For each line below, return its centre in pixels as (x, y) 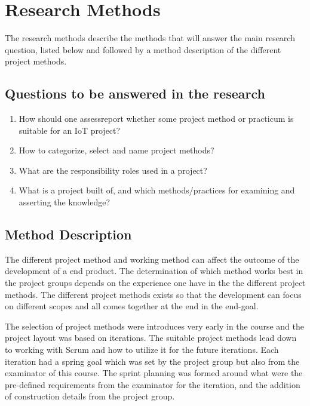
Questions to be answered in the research (135, 93)
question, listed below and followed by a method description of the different (143, 49)
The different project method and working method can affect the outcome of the (152, 259)
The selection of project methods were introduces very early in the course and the (155, 326)
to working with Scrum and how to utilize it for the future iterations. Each (142, 350)
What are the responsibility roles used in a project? (113, 170)
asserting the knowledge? (65, 202)
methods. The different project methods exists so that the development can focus (153, 294)
